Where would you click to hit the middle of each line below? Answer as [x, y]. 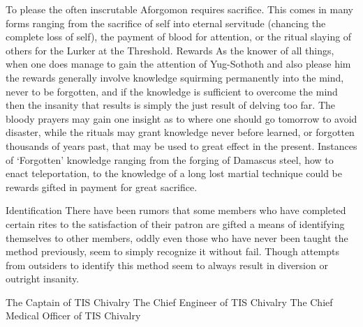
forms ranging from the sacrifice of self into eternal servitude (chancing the [166, 23]
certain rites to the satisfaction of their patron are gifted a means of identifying [175, 223]
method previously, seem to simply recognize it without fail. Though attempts [172, 251]
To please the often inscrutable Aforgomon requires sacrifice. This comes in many [180, 9]
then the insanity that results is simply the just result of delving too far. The [171, 105]
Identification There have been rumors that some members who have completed [176, 210]
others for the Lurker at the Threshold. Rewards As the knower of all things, [170, 50]
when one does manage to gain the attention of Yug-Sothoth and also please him [178, 64]
